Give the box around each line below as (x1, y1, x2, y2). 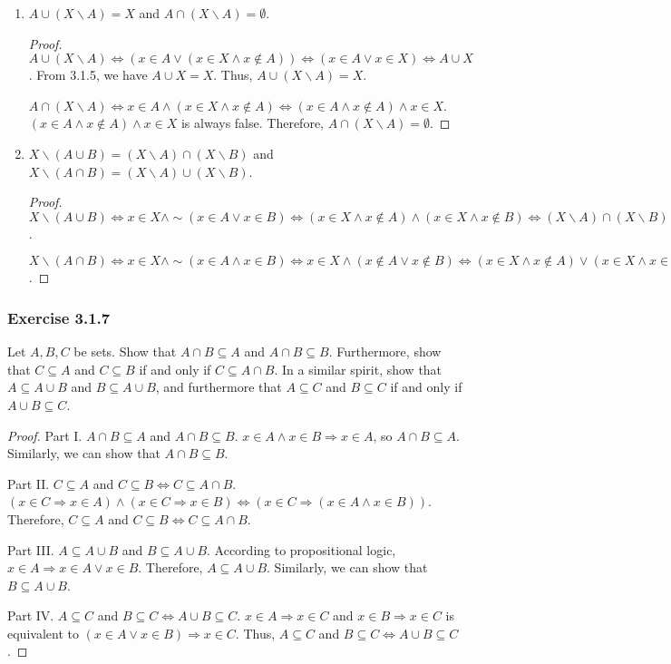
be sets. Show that (73, 342, 177, 361)
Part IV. (7, 606, 54, 625)
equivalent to (7, 623, 79, 642)
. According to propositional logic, (207, 540, 396, 559)
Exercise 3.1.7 (7, 306, 111, 328)
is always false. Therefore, (180, 113, 324, 132)
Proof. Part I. (7, 425, 83, 444)
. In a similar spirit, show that (274, 359, 442, 378)
